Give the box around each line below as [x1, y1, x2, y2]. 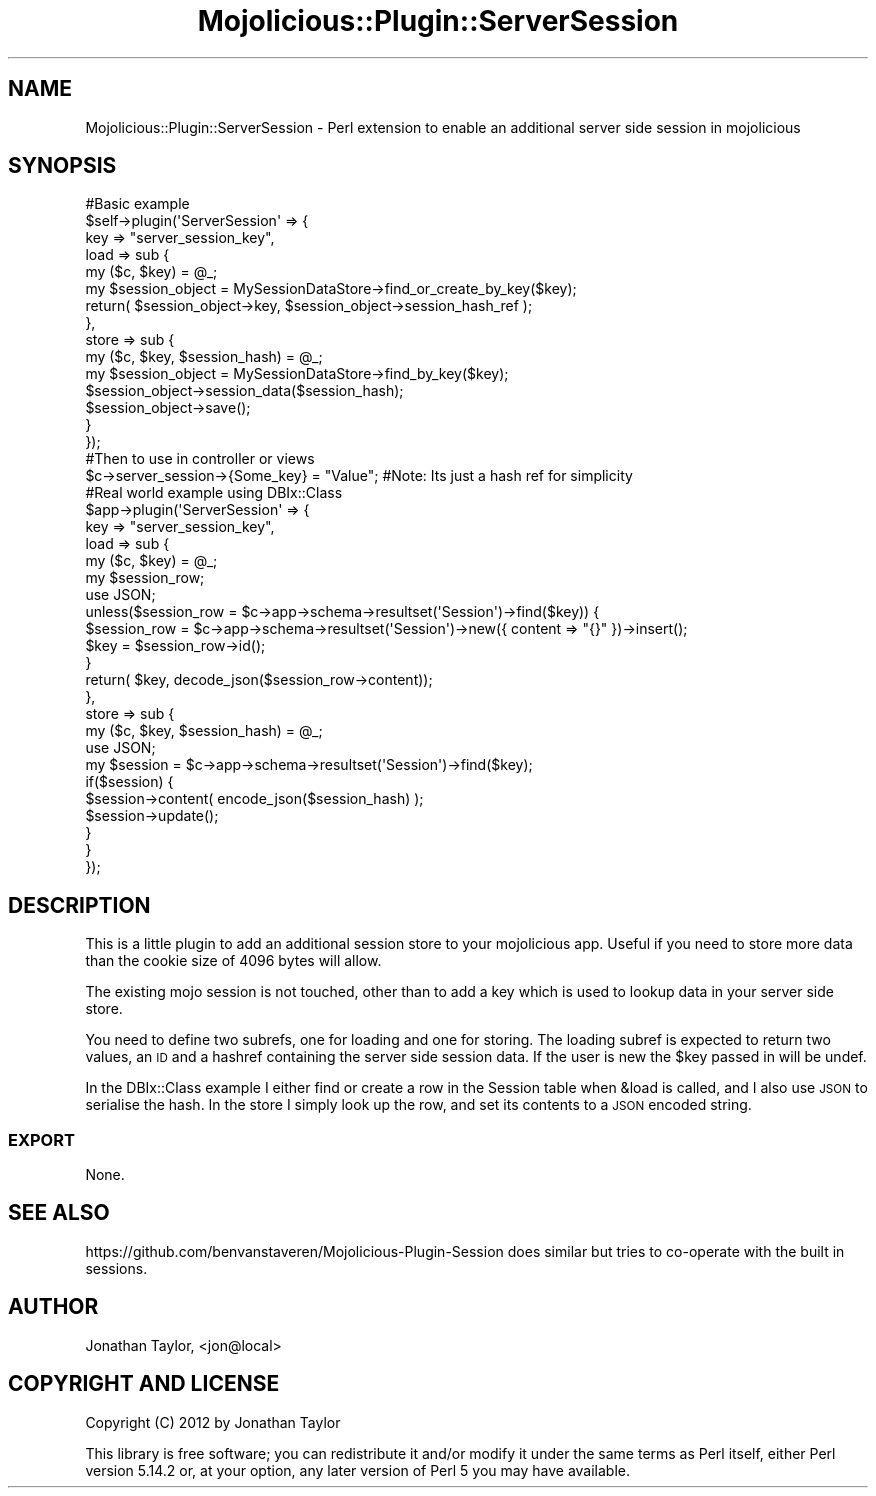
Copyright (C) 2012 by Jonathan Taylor [85, 1413, 341, 1431]
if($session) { [85, 773, 174, 791]
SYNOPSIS [8, 153, 117, 179]
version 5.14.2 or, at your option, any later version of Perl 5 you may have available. [85, 1461, 631, 1479]
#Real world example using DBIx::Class [85, 484, 343, 502]
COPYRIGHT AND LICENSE [8, 1371, 280, 1397]
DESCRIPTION [8, 892, 151, 918]
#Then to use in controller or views [85, 450, 315, 468]
